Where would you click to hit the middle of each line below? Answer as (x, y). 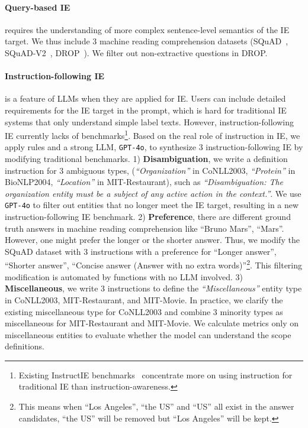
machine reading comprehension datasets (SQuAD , (194, 41)
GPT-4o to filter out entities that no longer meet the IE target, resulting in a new (152, 205)
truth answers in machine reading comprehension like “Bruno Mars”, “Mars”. (145, 228)
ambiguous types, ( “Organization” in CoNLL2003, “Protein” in (181, 170)
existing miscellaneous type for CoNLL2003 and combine (108, 311)
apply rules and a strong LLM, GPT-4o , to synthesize (100, 147)
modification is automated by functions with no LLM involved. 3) (124, 276)
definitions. (25, 346)
